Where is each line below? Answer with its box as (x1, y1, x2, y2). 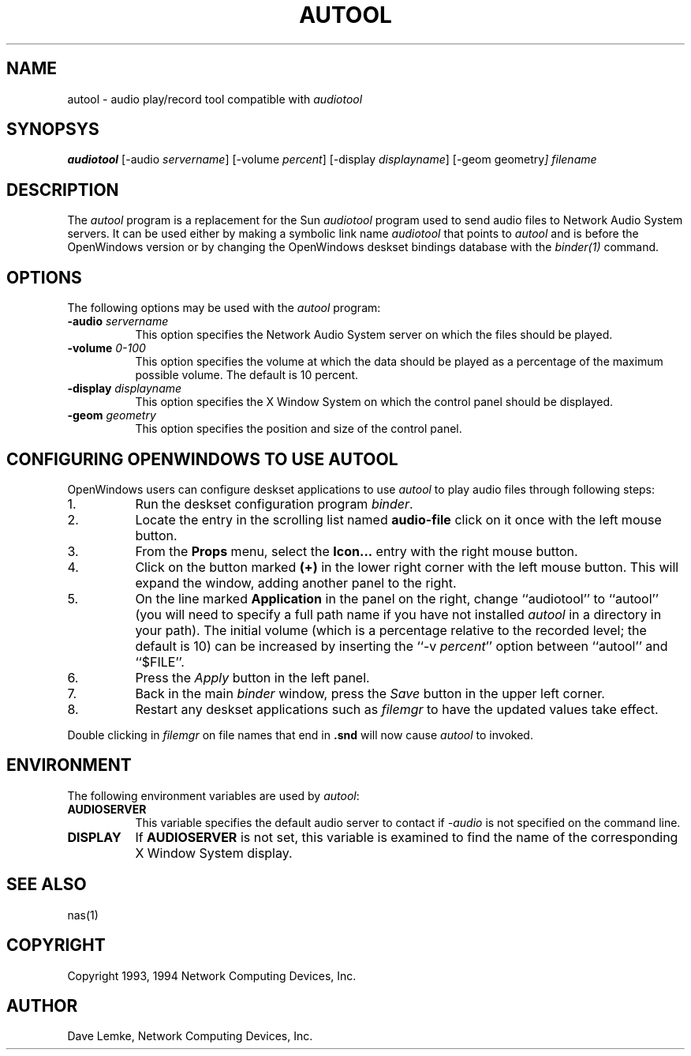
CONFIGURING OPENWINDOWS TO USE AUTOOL (6, 449, 398, 469)
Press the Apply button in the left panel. (135, 669, 370, 686)
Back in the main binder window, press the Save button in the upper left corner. (135, 685, 605, 701)
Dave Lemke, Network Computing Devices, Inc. (67, 1029, 313, 1043)
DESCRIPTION (6, 179, 119, 200)
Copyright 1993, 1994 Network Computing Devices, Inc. (67, 968, 357, 983)
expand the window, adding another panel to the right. (135, 574, 457, 591)
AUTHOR (6, 995, 78, 1016)
